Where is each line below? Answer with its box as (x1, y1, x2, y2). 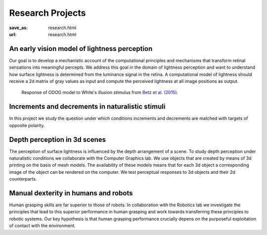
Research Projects (9, 7, 86, 18)
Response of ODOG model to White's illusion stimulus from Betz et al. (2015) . (21, 90, 178, 95)
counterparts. (9, 176, 37, 182)
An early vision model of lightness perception (9, 45, 153, 53)
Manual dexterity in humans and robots (9, 188, 133, 197)
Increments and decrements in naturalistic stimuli (9, 102, 166, 111)
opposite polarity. (9, 122, 45, 128)
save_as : (9, 25, 28, 31)
